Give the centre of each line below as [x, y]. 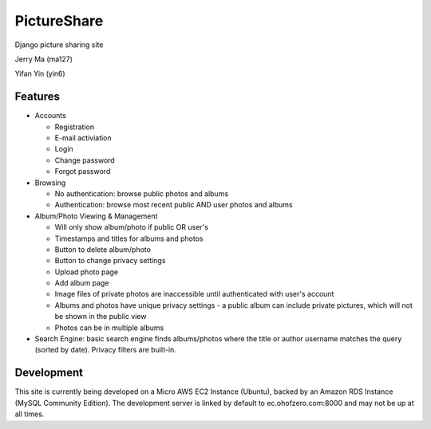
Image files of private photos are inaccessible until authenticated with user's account [194, 294]
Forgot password [83, 171]
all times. [30, 414]
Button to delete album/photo [103, 249]
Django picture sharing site [59, 45]
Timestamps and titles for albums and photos [129, 238]
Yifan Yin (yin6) [40, 74]
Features [37, 97]
